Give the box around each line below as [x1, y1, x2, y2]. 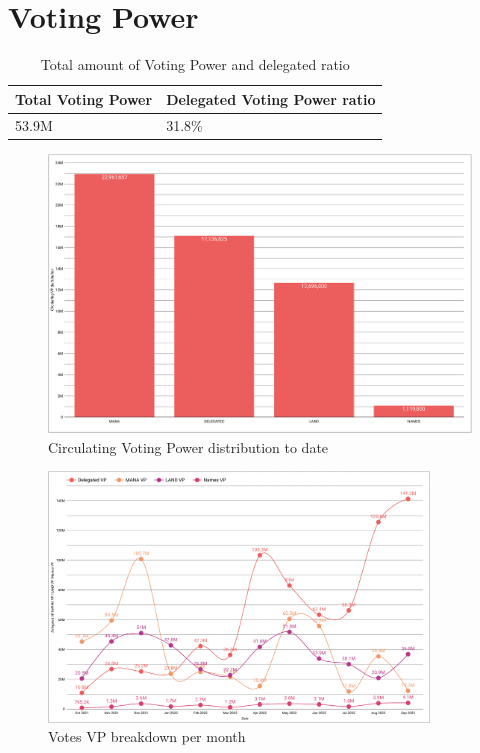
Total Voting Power [15, 88, 153, 109]
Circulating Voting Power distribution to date [48, 436, 329, 457]
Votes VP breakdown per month [48, 726, 246, 747]
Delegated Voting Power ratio [166, 88, 376, 109]
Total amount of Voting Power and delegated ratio [40, 54, 350, 75]
